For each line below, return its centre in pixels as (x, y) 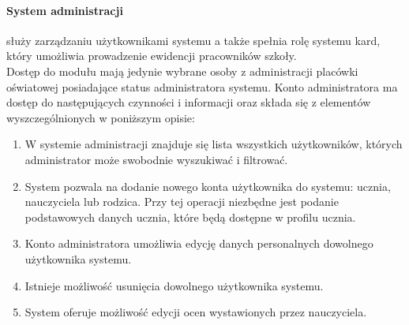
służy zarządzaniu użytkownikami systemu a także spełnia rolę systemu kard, (193, 40)
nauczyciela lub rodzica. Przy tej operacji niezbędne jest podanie (182, 202)
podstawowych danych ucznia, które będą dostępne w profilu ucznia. (190, 217)
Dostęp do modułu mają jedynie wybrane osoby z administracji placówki (182, 71)
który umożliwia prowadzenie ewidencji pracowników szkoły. (152, 56)
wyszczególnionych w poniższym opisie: (101, 117)
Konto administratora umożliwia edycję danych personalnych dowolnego (199, 243)
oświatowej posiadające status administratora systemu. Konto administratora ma (202, 86)
